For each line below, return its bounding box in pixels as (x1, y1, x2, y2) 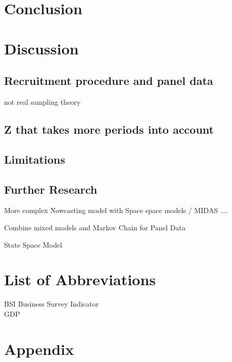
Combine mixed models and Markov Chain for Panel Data (4, 222, 186, 232)
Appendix (4, 338, 74, 359)
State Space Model (4, 239, 62, 250)
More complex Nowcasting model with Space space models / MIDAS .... (4, 205, 228, 216)
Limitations (4, 151, 65, 167)
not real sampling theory (4, 96, 81, 107)
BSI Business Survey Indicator (4, 298, 99, 309)
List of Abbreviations (4, 269, 156, 290)
